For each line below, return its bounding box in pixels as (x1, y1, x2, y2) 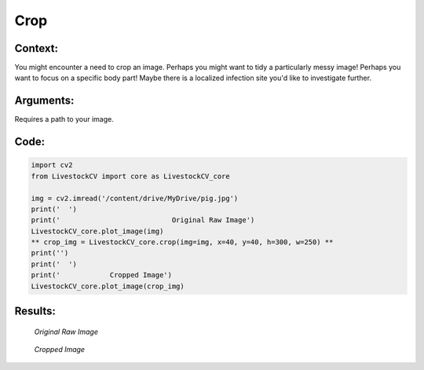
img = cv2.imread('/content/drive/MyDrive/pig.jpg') (31, 193, 239, 203)
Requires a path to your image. (14, 115, 114, 124)
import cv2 (31, 161, 73, 170)
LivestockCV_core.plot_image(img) (31, 226, 164, 236)
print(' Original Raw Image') (31, 216, 255, 225)
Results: (14, 305, 57, 318)
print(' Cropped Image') (31, 271, 173, 280)
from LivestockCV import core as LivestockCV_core (31, 171, 231, 181)
